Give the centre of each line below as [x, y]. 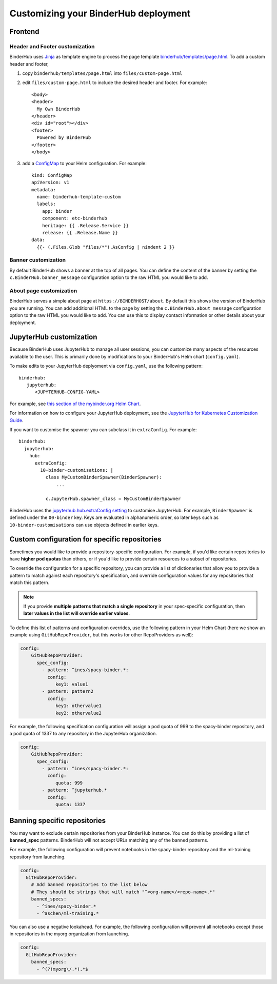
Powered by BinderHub [64, 138]
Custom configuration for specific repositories [85, 539]
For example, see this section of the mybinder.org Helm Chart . [75, 404]
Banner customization [38, 260]
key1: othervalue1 [79, 706]
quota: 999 [69, 783]
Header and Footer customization [52, 46]
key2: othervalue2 [79, 713]
